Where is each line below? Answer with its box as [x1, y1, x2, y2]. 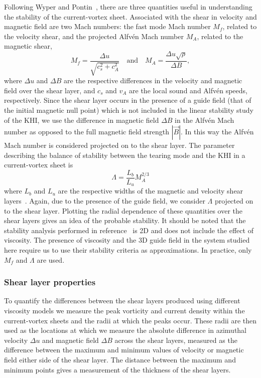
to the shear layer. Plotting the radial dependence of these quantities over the [4, 205, 243, 216]
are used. [37, 254, 65, 265]
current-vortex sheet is [4, 159, 73, 170]
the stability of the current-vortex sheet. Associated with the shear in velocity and [4, 11, 257, 22]
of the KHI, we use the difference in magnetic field [4, 114, 159, 125]
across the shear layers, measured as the [114, 334, 237, 345]
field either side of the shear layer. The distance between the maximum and [4, 354, 236, 364]
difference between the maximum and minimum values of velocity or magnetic [4, 344, 244, 355]
